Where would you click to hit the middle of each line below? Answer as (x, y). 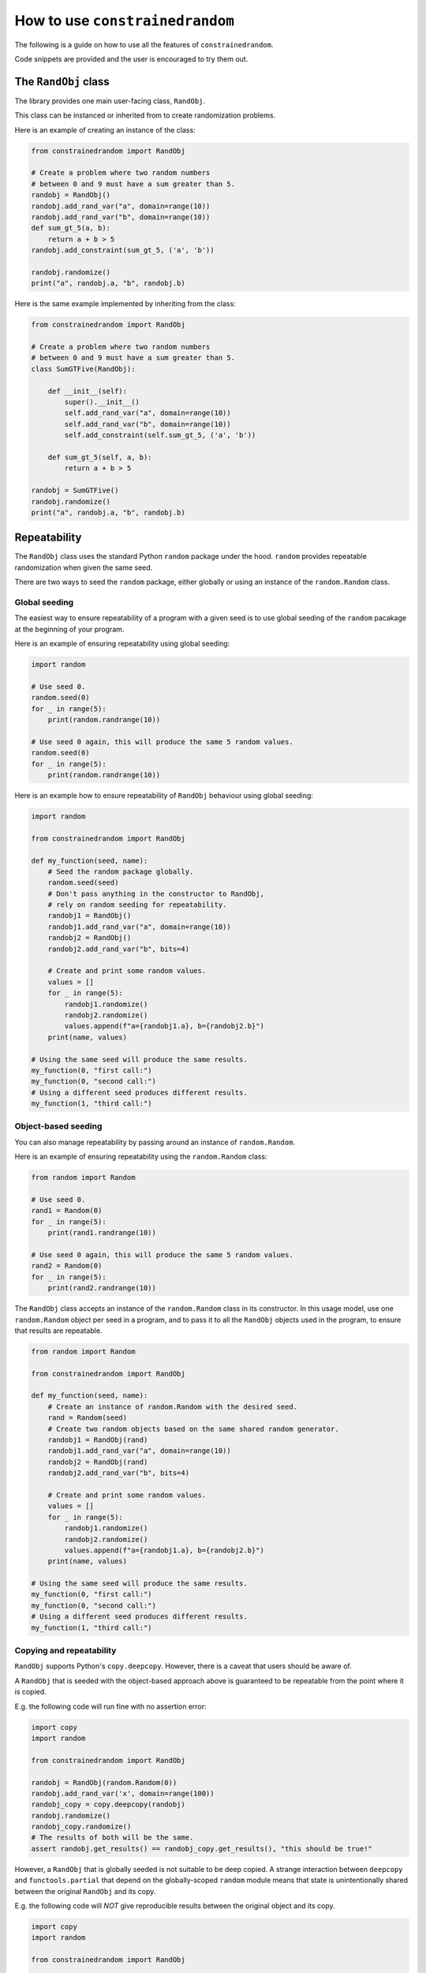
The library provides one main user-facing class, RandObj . (110, 101)
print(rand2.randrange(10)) (102, 1288)
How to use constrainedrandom (124, 21)
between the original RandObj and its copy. (85, 1891)
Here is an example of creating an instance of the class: (105, 129)
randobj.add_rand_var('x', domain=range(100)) (123, 1793)
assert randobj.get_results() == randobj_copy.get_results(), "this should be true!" (202, 1848)
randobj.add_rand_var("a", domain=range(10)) (121, 206)
